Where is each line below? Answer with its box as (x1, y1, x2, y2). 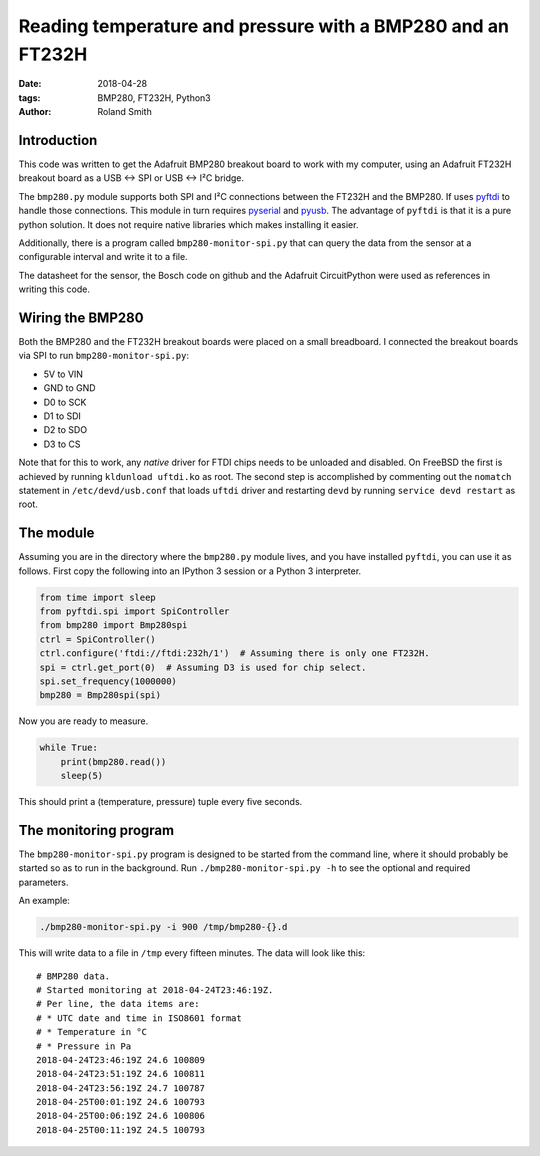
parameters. (18, 876, 69, 888)
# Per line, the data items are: (36, 998, 200, 1010)
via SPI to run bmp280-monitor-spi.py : (18, 350, 190, 362)
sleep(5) (60, 770, 104, 782)
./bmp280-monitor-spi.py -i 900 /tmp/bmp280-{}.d (39, 921, 288, 933)
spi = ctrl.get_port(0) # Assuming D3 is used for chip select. (39, 661, 367, 673)
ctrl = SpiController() (39, 633, 157, 645)
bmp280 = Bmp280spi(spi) (39, 690, 162, 701)
